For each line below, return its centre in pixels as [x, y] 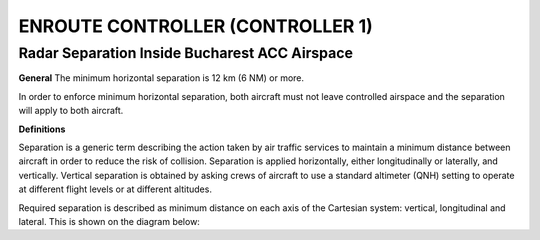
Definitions [42, 129]
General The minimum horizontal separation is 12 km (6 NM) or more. [161, 78]
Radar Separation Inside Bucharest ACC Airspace [186, 53]
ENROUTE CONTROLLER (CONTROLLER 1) [196, 26]
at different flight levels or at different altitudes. [115, 189]
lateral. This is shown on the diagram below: [109, 221]
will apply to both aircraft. [71, 111]
